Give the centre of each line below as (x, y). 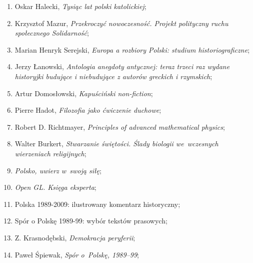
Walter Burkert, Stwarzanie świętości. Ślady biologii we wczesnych (116, 144)
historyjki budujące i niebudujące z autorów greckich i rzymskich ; (113, 76)
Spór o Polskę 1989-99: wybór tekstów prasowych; (91, 221)
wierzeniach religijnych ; (50, 153)
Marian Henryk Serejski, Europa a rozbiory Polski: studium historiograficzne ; (132, 49)
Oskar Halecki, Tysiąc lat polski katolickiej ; (80, 6)
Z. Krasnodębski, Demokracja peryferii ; (75, 237)
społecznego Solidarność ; (52, 33)
